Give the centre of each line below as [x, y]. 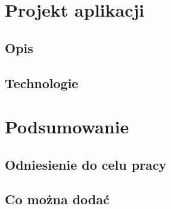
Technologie [42, 82]
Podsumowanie [67, 127]
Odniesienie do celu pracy [86, 164]
